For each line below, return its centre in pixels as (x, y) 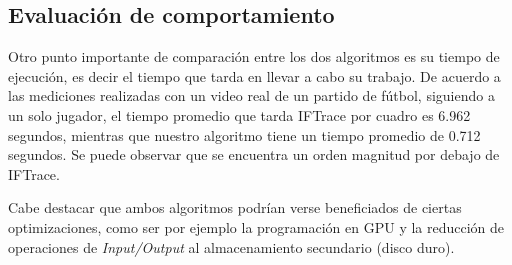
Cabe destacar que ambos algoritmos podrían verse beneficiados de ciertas (235, 207)
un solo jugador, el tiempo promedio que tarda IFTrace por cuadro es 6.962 (239, 114)
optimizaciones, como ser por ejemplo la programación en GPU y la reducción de (256, 226)
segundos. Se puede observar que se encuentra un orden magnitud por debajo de (254, 154)
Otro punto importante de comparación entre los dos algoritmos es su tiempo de (254, 56)
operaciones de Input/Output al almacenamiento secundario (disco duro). (231, 246)
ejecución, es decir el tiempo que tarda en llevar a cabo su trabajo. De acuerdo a (254, 75)
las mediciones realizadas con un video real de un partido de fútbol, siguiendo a (251, 95)
